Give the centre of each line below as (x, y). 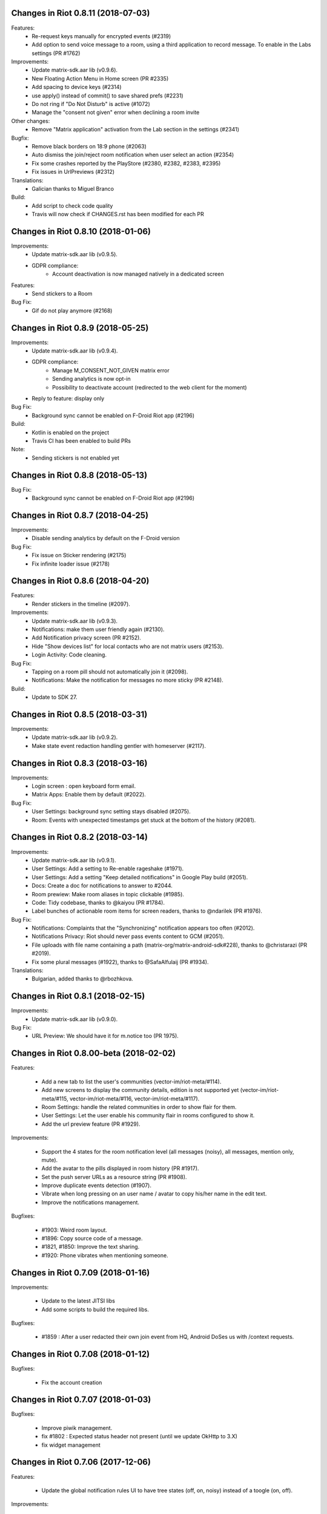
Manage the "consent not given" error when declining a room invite (116, 113)
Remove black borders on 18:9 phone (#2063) (89, 146)
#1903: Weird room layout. (74, 1230)
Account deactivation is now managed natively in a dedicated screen (138, 274)
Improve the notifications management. (90, 1202)
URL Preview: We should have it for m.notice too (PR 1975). (105, 1036)
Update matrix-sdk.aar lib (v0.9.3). (75, 621)
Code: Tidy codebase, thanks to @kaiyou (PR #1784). (98, 902)
